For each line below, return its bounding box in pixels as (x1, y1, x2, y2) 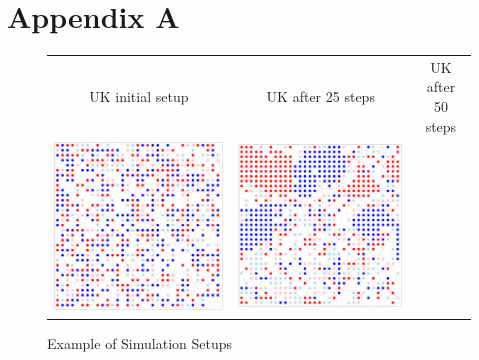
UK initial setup (89, 86, 189, 107)
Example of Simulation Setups (47, 332, 233, 353)
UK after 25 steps (266, 86, 375, 107)
